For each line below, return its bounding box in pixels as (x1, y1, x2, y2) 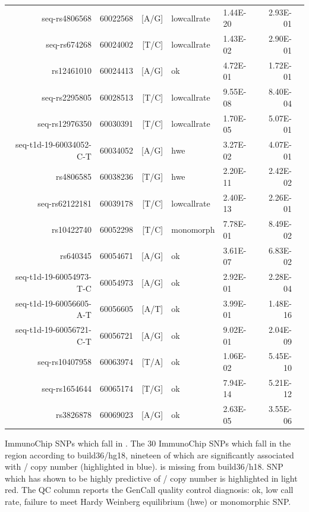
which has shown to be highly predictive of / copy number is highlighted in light (5, 472, 298, 484)
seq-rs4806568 (42, 11, 92, 24)
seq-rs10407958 (37, 355, 92, 368)
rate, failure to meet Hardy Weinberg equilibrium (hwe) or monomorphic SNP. (5, 495, 291, 507)
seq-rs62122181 (37, 196, 92, 209)
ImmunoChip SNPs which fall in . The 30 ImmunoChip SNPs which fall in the (5, 437, 291, 449)
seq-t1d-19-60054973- (15, 270, 92, 283)
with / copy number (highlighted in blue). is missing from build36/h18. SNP (5, 460, 283, 473)
